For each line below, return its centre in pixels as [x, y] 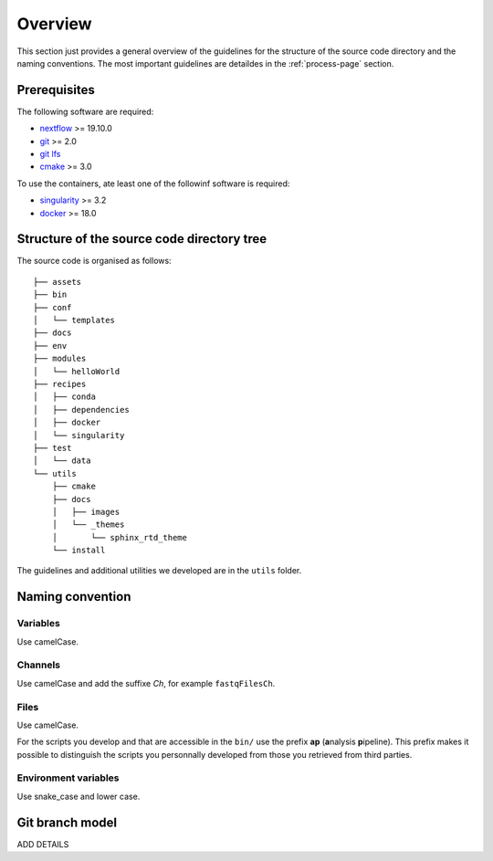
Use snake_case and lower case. [79, 796]
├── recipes [60, 384]
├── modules [60, 359]
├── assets [58, 282]
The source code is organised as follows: [94, 261]
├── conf [52, 307]
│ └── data [62, 461]
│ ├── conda [64, 397]
